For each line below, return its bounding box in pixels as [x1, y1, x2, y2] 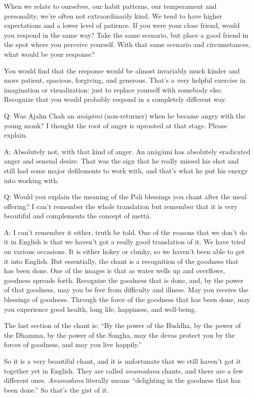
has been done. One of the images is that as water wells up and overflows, [4, 265, 225, 276]
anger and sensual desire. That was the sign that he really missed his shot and [4, 156, 239, 166]
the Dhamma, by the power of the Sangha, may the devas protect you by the [4, 329, 235, 340]
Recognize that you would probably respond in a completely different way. [4, 94, 227, 104]
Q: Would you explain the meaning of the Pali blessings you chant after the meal [4, 191, 247, 202]
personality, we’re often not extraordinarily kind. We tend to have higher [4, 10, 223, 21]
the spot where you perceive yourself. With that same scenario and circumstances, [4, 39, 251, 49]
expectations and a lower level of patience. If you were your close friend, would [4, 20, 240, 30]
